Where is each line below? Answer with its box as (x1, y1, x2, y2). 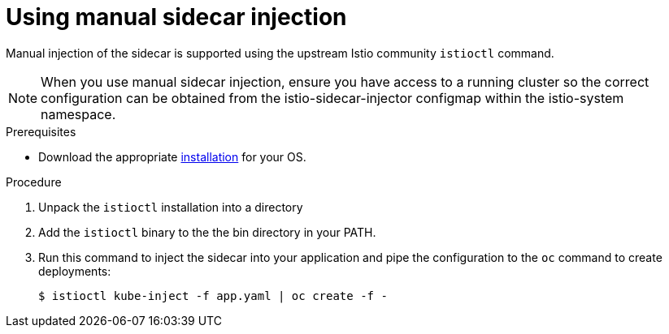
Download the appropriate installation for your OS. (38, 149, 306, 164)
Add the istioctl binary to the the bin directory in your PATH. (38, 225, 376, 239)
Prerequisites (6, 124, 76, 139)
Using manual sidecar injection (6, 3, 347, 31)
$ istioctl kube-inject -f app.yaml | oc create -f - (38, 289, 388, 302)
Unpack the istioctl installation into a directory (38, 199, 303, 214)
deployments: (38, 263, 111, 278)
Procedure (6, 174, 62, 189)
